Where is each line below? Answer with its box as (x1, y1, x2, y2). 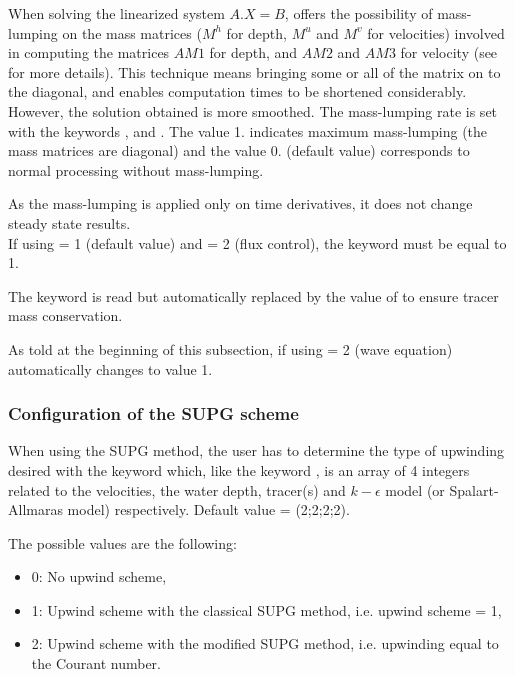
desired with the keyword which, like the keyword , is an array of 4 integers (8, 459, 470, 480)
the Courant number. (31, 653, 162, 674)
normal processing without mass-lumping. (8, 159, 264, 180)
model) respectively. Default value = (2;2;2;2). (67, 499, 350, 520)
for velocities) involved (367, 22, 505, 43)
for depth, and (209, 42, 298, 63)
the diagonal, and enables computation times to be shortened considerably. (8, 81, 467, 102)
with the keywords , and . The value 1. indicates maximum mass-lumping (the (8, 120, 488, 141)
